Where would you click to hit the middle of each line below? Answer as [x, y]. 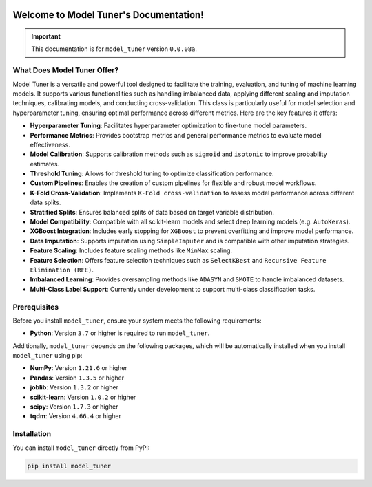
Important [46, 36]
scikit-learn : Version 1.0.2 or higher [83, 397]
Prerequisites [35, 307]
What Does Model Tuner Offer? [66, 70]
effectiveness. [50, 144]
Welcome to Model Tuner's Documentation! [108, 15]
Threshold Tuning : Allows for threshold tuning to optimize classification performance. [152, 174]
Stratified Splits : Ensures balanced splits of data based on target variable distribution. [152, 212]
